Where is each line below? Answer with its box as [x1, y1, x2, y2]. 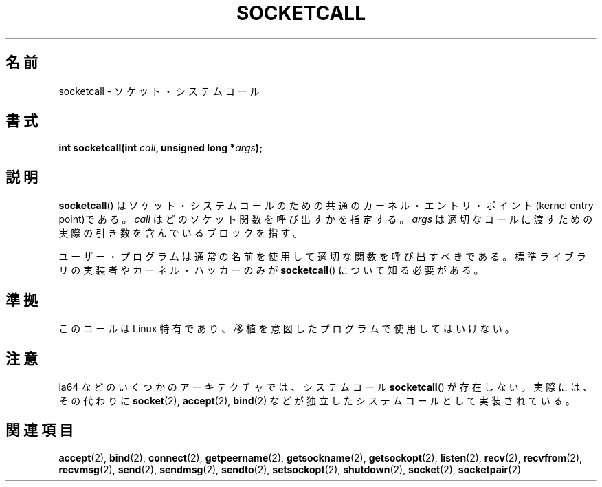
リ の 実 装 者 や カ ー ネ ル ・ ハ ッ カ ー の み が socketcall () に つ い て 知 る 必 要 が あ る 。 [58, 264, 484, 277]
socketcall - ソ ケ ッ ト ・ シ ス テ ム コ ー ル [58, 85, 260, 97]
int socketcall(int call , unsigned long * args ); [58, 142, 263, 154]
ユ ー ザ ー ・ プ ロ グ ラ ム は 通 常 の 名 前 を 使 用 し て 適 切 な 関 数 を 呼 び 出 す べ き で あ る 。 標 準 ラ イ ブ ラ [58, 250, 586, 263]
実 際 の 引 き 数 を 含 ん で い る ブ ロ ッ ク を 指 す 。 [58, 227, 303, 239]
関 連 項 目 [5, 422, 74, 440]
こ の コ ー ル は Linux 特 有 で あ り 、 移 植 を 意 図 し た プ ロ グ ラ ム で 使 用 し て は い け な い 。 [58, 323, 515, 335]
